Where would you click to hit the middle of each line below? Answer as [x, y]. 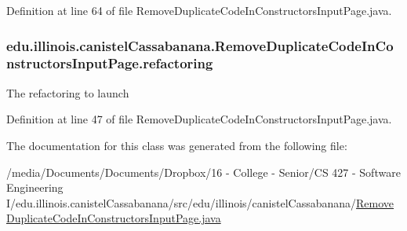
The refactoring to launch [68, 92]
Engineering [35, 187]
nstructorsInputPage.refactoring [110, 63]
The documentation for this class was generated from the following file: [177, 145]
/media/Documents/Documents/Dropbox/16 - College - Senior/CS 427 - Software [203, 172]
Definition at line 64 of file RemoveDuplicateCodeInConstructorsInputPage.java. [199, 10]
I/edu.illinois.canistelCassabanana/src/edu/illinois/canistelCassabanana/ [182, 202]
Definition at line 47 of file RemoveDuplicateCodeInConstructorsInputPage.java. [199, 119]
